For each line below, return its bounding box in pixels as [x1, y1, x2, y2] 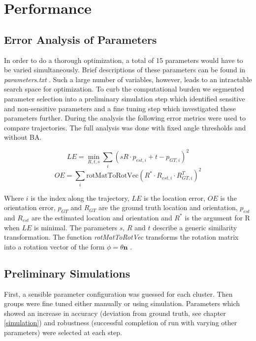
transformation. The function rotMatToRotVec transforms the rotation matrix [4, 232, 239, 242]
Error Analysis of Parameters [4, 31, 157, 47]
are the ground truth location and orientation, [98, 202, 238, 213]
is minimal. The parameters [34, 222, 118, 232]
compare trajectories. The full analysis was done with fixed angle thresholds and [4, 122, 246, 132]
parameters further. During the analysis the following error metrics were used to [4, 113, 246, 123]
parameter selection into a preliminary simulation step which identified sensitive [4, 93, 245, 103]
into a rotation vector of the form [4, 241, 105, 251]
